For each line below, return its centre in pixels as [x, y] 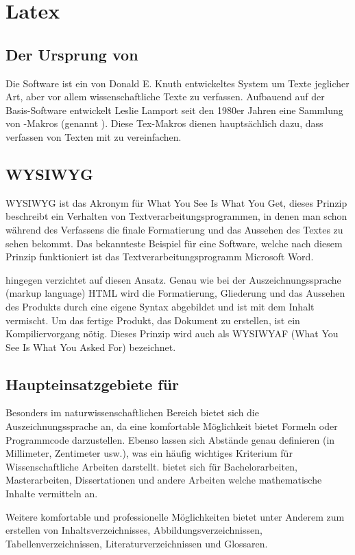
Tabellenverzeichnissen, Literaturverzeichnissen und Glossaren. [137, 543]
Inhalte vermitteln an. [52, 494]
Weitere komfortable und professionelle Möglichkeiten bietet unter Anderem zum [175, 516]
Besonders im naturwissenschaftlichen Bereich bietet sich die [132, 412]
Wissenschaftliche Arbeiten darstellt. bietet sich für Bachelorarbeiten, [151, 466]
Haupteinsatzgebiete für [93, 384]
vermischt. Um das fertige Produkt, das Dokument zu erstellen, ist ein [153, 320]
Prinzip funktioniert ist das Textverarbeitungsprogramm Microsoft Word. [160, 257]
